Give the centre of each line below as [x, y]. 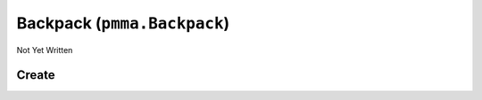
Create [36, 75]
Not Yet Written [45, 50]
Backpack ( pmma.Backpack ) [123, 23]
